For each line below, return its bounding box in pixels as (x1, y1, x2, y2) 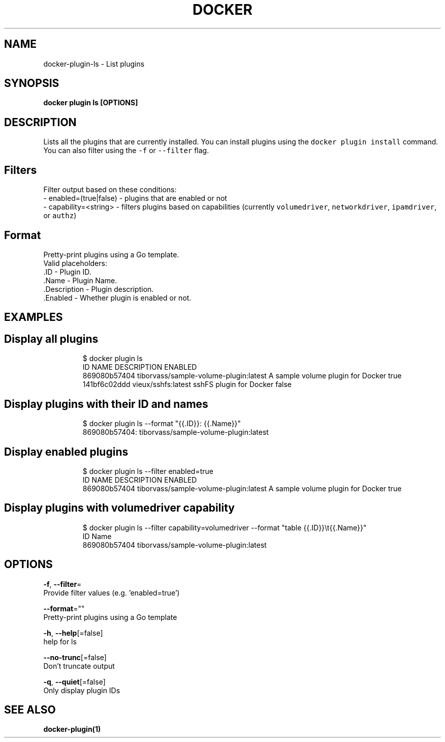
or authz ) (43, 211, 77, 220)
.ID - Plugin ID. (43, 267, 91, 276)
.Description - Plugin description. (43, 284, 154, 293)
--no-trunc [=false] (43, 652, 107, 662)
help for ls (43, 637, 77, 646)
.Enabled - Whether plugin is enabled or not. (43, 293, 192, 302)
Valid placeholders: (43, 258, 107, 268)
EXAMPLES (4, 311, 63, 324)
